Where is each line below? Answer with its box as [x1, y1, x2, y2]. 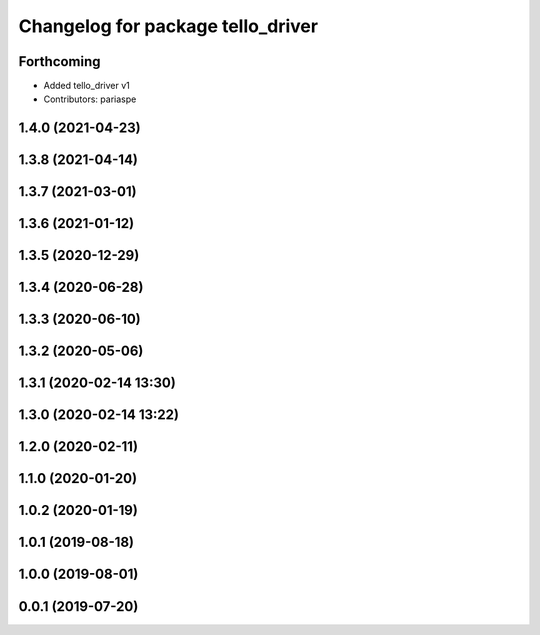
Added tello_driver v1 [43, 80, 130, 92]
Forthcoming [18, 53, 101, 70]
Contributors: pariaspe [43, 93, 137, 105]
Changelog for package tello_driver [18, 15, 319, 37]
